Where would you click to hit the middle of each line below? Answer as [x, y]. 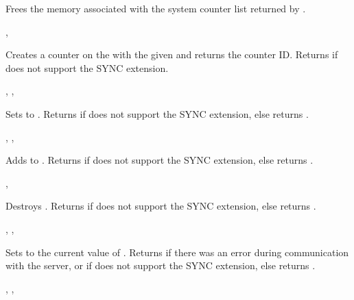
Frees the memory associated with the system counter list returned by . [156, 8]
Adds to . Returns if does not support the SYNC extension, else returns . [160, 160]
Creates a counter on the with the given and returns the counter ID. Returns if [172, 54]
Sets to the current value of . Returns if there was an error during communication [177, 252]
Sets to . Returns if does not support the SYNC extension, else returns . [157, 113]
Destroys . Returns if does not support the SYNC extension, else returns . [161, 206]
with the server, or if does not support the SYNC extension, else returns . [161, 265]
